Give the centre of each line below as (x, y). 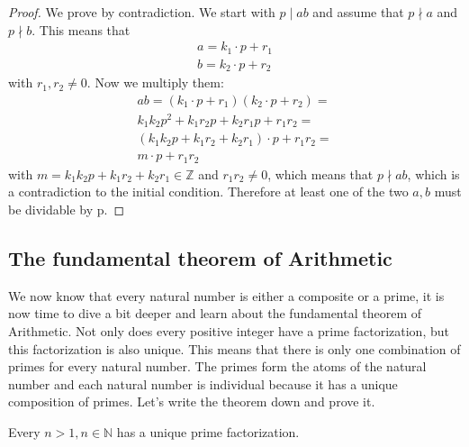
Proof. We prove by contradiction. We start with (142, 12)
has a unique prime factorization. (208, 432)
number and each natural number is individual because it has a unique (203, 383)
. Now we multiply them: (155, 82)
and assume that (358, 12)
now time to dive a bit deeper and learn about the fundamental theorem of (215, 313)
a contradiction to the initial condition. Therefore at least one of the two (208, 192)
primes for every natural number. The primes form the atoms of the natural (217, 366)
